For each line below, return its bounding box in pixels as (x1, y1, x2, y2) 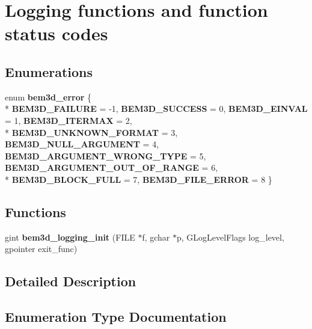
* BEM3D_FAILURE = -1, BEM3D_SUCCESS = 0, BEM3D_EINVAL (5, 102, 308, 115)
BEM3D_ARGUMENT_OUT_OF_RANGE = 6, (5, 161, 218, 174)
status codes (5, 21, 108, 46)
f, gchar (142, 230, 170, 243)
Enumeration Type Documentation (5, 307, 227, 326)
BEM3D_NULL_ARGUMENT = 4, (5, 138, 159, 150)
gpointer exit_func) (5, 242, 78, 255)
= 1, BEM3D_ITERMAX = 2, (5, 114, 132, 126)
